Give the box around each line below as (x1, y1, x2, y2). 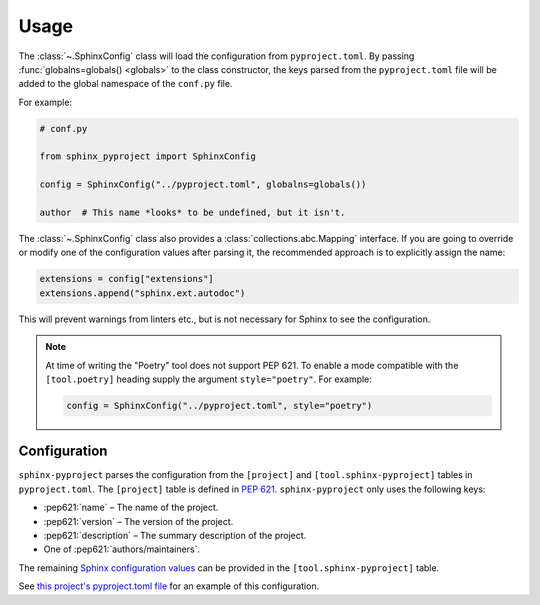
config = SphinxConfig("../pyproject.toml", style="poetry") (66, 400, 373, 411)
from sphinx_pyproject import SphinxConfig (39, 151, 257, 162)
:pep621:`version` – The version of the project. (43, 515, 234, 527)
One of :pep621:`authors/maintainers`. (43, 543, 200, 555)
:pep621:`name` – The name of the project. (43, 501, 219, 514)
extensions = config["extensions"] (39, 273, 214, 285)
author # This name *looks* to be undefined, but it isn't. (39, 207, 346, 219)
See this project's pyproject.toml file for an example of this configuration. (18, 580, 320, 592)
